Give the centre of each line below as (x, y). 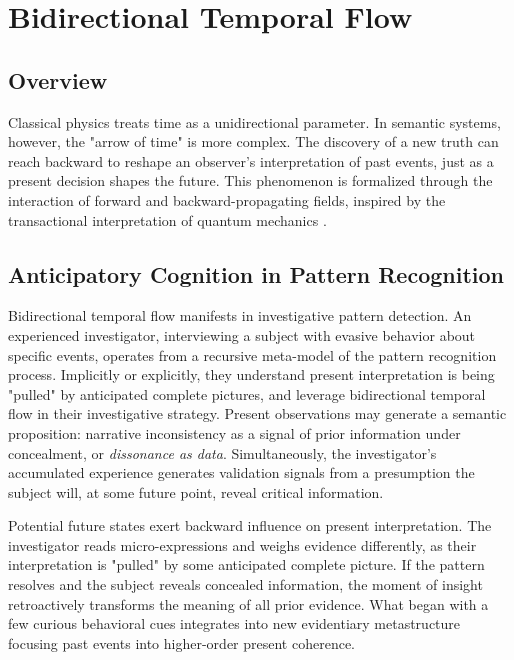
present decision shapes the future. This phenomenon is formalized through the (250, 180)
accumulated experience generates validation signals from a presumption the (241, 472)
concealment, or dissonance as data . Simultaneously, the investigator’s (222, 452)
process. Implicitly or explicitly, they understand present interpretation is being (251, 374)
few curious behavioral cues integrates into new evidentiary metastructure (234, 623)
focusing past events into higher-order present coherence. (181, 642)
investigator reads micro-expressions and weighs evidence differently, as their (242, 544)
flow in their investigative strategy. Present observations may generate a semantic (257, 413)
